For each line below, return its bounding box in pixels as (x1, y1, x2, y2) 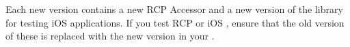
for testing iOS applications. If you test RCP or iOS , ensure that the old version (5, 15, 345, 29)
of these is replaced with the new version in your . (5, 29, 215, 43)
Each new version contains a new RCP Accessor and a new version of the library (5, 2, 343, 16)
